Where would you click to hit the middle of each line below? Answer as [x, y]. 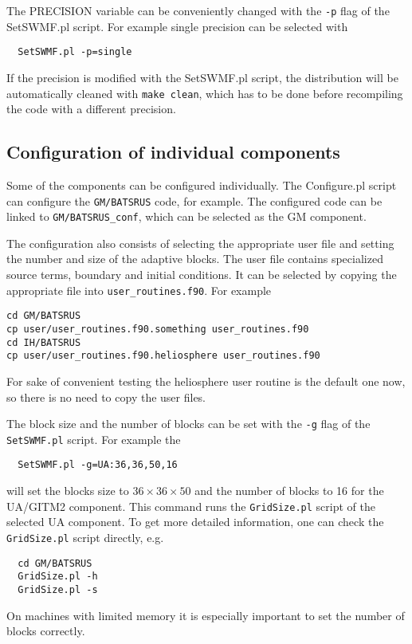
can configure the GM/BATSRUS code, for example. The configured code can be [194, 200]
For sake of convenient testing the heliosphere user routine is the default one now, [206, 381]
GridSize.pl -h [58, 577]
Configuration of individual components [173, 152]
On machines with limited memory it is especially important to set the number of [206, 615]
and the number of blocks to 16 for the [289, 491]
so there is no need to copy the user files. [106, 397]
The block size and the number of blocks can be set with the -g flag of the [188, 424]
